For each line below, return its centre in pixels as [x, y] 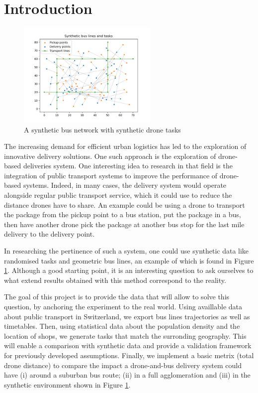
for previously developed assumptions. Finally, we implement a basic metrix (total [129, 355]
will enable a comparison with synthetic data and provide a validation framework [128, 345]
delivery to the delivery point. [49, 234]
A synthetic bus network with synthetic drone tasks [102, 129]
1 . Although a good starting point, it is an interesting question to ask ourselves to [129, 270]
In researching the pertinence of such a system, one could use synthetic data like [127, 251]
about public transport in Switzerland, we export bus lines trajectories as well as [127, 316]
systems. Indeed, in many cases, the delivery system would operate [125, 185]
